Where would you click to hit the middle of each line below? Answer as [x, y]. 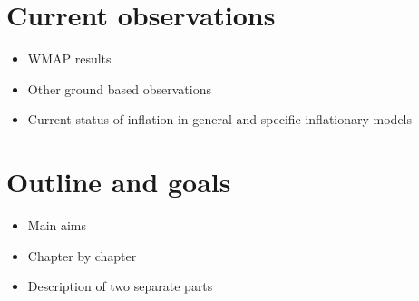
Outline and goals [119, 182]
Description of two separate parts [120, 286]
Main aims [57, 225]
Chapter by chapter [82, 255]
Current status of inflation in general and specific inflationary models [220, 119]
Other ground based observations [119, 88]
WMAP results [69, 58]
